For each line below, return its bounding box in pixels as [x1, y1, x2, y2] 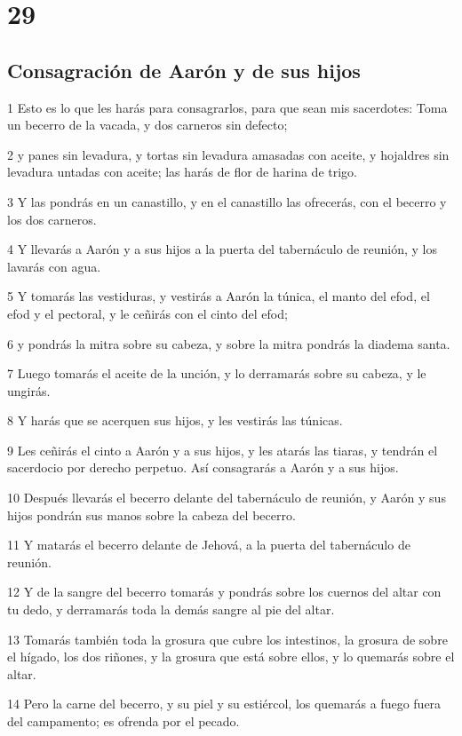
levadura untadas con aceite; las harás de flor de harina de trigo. [7, 162, 357, 181]
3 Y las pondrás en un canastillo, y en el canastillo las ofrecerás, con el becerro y [7, 192, 447, 210]
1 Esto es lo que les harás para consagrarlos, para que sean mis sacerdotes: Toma [7, 98, 448, 116]
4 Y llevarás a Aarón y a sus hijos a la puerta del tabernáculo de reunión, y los [7, 240, 437, 258]
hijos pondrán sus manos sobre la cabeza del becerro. [7, 505, 296, 524]
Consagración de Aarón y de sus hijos [7, 56, 361, 83]
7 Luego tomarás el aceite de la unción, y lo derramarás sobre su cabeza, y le [7, 364, 426, 383]
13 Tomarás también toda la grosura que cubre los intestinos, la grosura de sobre [7, 629, 448, 648]
